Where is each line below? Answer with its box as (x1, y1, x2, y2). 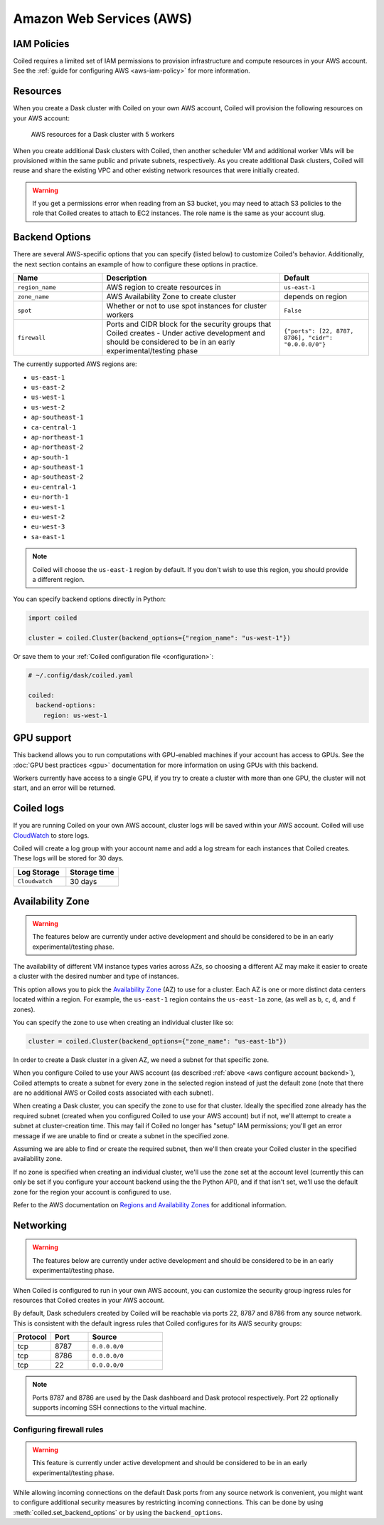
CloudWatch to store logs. (13, 831, 90, 840)
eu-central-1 (31, 483, 77, 491)
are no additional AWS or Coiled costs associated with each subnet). (13, 1088, 214, 1097)
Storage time (70, 867, 114, 877)
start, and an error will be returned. (13, 784, 116, 792)
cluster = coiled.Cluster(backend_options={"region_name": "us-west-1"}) (28, 634, 291, 642)
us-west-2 (31, 403, 65, 411)
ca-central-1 (31, 423, 77, 431)
